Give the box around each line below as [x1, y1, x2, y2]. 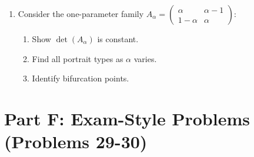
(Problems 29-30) [4, 129, 148, 153]
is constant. [97, 33, 139, 45]
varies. [133, 52, 157, 64]
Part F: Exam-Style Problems [4, 106, 250, 130]
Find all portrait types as [32, 52, 123, 64]
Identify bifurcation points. [32, 72, 129, 84]
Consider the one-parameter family [18, 8, 144, 19]
